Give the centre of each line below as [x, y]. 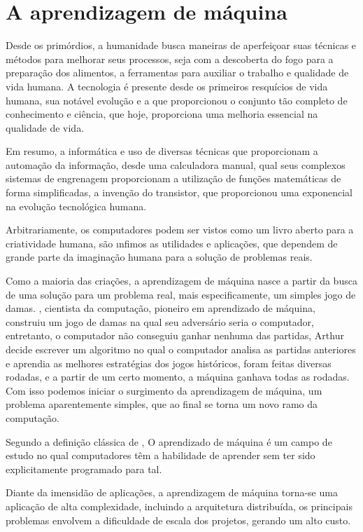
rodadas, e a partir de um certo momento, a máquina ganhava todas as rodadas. [178, 377]
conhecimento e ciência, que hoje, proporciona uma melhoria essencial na [162, 114]
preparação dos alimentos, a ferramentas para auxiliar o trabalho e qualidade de [177, 73]
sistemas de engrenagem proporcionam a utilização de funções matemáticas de [173, 178]
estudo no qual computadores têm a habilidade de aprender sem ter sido [161, 455]
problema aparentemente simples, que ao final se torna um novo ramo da [162, 404]
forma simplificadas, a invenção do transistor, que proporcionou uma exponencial [179, 192]
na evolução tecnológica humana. [76, 206]
